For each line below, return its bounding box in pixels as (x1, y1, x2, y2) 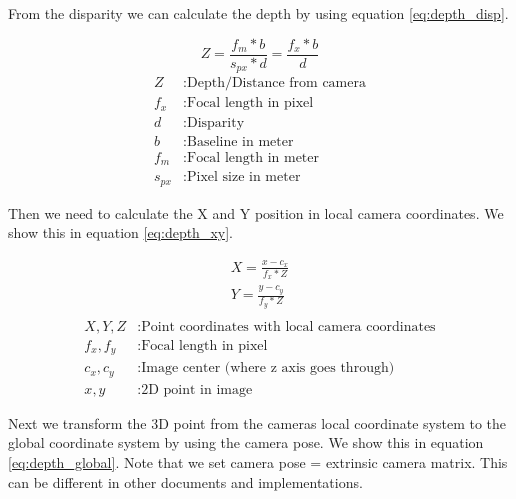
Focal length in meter (186, 150, 320, 165)
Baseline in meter (186, 134, 294, 149)
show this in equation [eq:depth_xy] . (8, 222, 233, 243)
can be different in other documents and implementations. (8, 471, 363, 492)
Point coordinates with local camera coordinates (141, 319, 436, 334)
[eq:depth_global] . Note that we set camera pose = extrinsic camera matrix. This (8, 452, 508, 473)
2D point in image (141, 382, 253, 397)
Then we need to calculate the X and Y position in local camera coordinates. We (8, 202, 504, 223)
